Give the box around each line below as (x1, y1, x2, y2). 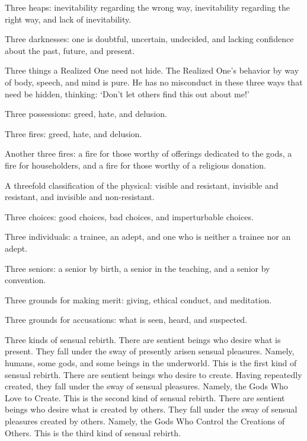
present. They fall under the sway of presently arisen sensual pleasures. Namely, (5, 345, 295, 357)
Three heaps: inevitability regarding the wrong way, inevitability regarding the (5, 1, 290, 13)
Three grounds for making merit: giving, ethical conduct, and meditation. (5, 293, 272, 306)
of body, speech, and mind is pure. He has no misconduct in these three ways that (5, 75, 303, 88)
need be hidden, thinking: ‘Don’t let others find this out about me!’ (5, 87, 250, 100)
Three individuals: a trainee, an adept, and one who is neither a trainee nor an (5, 230, 291, 243)
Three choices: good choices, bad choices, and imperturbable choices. (5, 210, 254, 223)
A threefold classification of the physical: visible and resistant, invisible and (5, 179, 279, 191)
